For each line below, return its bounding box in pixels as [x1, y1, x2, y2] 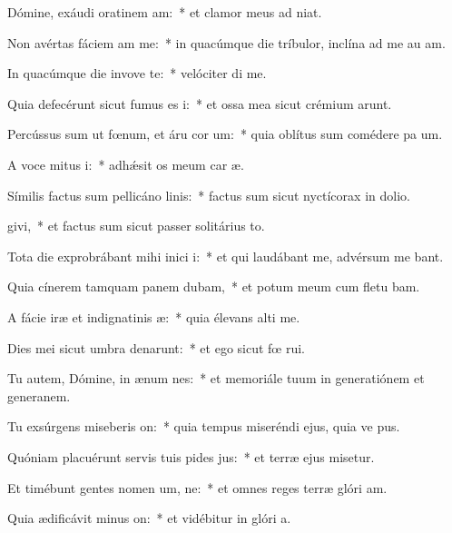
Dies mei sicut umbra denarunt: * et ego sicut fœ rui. [7, 338, 305, 357]
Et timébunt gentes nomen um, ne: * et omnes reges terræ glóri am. [7, 478, 388, 497]
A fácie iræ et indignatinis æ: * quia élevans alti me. [7, 307, 300, 326]
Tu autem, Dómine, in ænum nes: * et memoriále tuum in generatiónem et [7, 369, 425, 388]
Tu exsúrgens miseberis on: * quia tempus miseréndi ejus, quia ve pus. [7, 417, 400, 436]
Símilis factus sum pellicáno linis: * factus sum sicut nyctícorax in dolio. [7, 185, 410, 204]
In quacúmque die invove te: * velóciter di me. [7, 64, 267, 83]
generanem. [7, 386, 71, 405]
